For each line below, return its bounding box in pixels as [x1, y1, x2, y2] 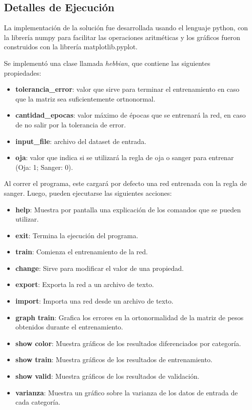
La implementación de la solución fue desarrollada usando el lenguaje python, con [4, 22, 248, 33]
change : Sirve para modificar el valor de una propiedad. [15, 263, 184, 273]
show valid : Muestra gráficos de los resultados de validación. [15, 371, 199, 381]
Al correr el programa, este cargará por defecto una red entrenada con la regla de [4, 178, 247, 188]
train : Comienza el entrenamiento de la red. [15, 246, 148, 257]
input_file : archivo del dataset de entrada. [15, 136, 147, 146]
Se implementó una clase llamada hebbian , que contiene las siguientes [4, 58, 211, 68]
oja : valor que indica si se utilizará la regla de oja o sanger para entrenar [15, 152, 234, 163]
